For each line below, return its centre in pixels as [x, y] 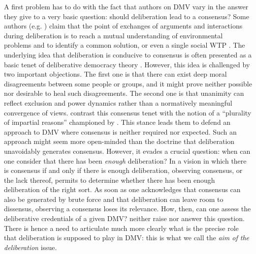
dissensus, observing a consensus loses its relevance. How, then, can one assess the [128, 209]
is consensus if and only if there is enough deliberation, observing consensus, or [123, 170]
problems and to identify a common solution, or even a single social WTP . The [125, 45]
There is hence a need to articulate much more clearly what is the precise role [121, 228]
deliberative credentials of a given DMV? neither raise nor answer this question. [124, 218]
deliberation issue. [31, 247]
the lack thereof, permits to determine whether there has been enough [110, 180]
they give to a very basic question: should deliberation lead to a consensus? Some [127, 16]
